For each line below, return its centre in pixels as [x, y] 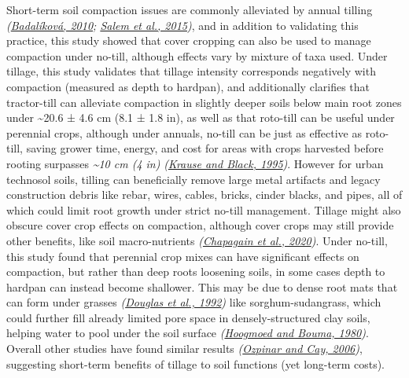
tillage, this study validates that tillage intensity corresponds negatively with [191, 71]
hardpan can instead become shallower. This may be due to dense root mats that [202, 286]
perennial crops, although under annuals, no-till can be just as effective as [184, 132]
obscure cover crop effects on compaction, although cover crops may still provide [200, 225]
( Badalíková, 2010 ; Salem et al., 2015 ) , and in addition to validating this [182, 25]
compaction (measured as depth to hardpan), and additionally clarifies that [188, 86]
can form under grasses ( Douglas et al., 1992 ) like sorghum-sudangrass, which [194, 302]
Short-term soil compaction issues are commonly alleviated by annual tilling [190, 9]
